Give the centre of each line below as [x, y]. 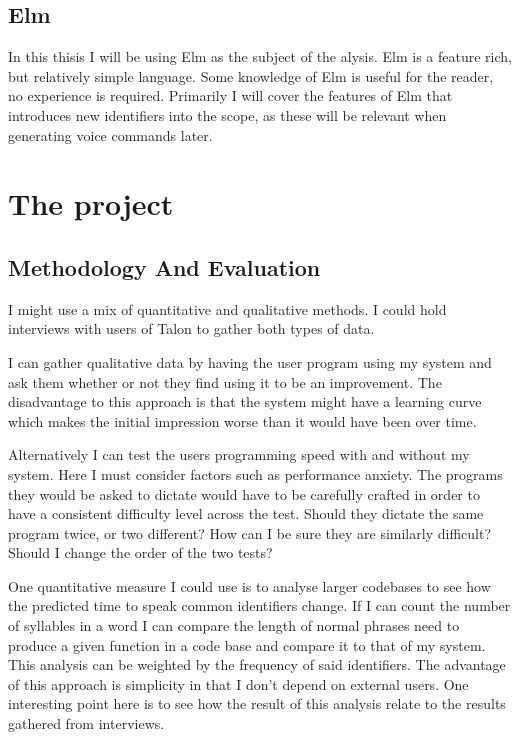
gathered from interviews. [86, 723]
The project [91, 203]
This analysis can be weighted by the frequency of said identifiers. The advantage [257, 664]
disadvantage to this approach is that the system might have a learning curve [245, 401]
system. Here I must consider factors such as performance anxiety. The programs [255, 473]
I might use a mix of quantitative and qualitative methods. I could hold [227, 308]
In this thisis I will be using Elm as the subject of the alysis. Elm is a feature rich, [260, 56]
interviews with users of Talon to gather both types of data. [191, 328]
